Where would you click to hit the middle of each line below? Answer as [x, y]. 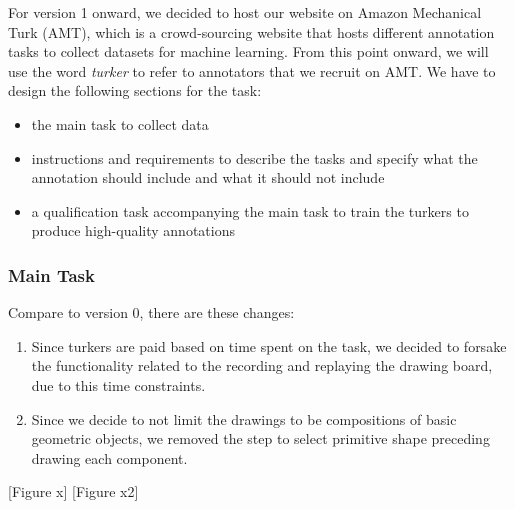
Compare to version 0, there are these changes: [151, 312]
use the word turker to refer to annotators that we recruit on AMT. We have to [252, 70]
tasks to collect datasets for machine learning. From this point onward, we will [248, 51]
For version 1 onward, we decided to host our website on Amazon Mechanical [245, 12]
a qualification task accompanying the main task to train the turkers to [250, 210]
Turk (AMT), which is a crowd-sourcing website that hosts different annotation [251, 31]
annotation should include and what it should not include [208, 177]
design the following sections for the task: [135, 90]
